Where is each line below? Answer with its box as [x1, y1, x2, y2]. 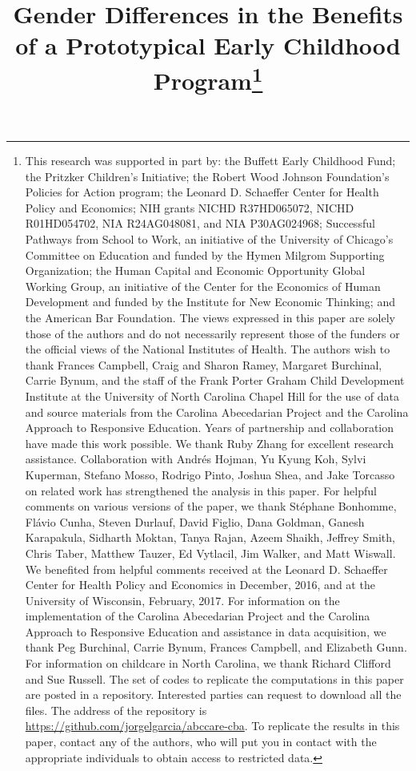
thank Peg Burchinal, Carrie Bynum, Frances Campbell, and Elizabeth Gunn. [25, 639, 407, 656]
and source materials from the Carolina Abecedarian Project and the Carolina [25, 403, 409, 420]
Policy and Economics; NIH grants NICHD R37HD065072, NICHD [25, 199, 354, 216]
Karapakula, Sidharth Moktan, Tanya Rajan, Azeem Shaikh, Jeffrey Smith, [25, 529, 395, 546]
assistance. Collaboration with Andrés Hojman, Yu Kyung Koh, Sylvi [25, 450, 366, 467]
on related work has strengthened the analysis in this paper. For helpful [25, 482, 377, 499]
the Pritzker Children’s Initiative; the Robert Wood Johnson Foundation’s [25, 168, 390, 184]
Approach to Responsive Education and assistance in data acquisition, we [25, 623, 386, 640]
